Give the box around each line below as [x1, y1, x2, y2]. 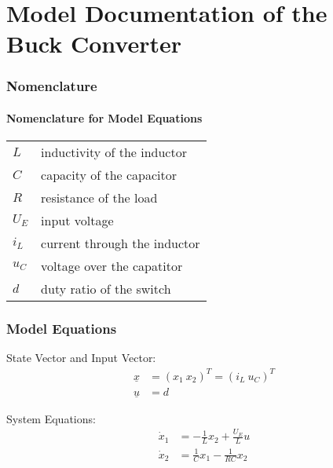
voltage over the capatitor [41, 257, 183, 276]
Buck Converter [6, 27, 181, 60]
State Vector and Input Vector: [6, 349, 156, 366]
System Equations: [6, 410, 96, 426]
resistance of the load [41, 188, 158, 207]
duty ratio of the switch [41, 280, 171, 298]
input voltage [41, 211, 114, 230]
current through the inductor [41, 234, 200, 253]
